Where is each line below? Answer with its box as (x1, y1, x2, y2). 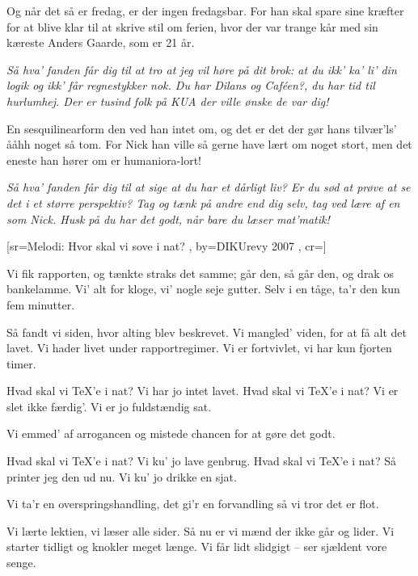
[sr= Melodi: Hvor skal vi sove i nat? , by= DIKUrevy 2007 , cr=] (6, 238, 327, 254)
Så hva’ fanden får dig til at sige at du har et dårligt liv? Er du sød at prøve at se (6, 179, 411, 196)
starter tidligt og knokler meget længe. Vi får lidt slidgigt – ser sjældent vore (6, 538, 387, 555)
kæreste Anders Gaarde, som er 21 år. (6, 34, 195, 51)
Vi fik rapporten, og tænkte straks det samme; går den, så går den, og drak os (6, 264, 394, 281)
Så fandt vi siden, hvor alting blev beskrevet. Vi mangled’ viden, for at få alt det (6, 323, 407, 340)
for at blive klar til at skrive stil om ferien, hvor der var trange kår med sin (6, 18, 378, 35)
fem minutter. (6, 296, 75, 313)
